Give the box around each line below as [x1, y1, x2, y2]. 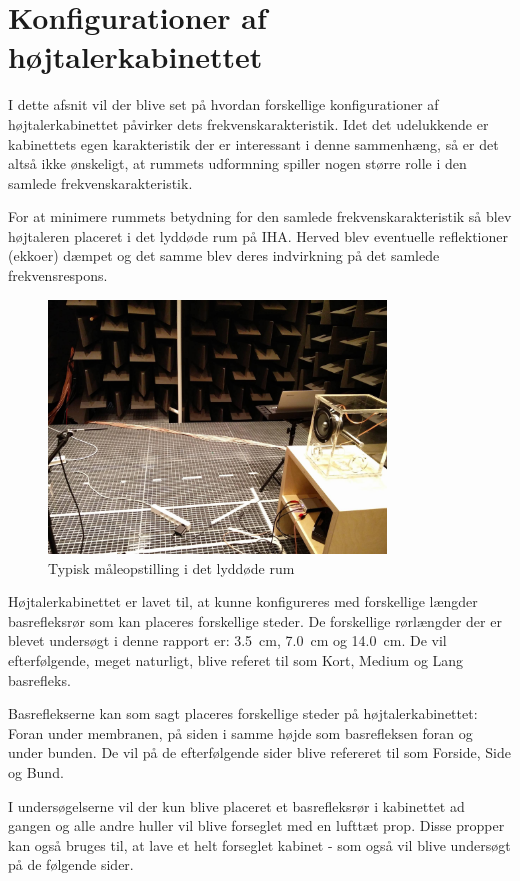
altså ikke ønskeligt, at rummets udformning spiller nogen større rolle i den [8, 153, 467, 174]
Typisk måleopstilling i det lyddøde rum [48, 557, 295, 578]
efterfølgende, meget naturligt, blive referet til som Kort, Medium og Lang [8, 650, 464, 671]
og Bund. [8, 761, 64, 782]
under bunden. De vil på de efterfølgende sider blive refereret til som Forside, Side [8, 742, 511, 763]
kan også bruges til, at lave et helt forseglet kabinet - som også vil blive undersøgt [8, 834, 511, 855]
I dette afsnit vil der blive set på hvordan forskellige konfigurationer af [8, 94, 439, 115]
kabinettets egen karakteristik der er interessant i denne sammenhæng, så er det [8, 133, 499, 154]
